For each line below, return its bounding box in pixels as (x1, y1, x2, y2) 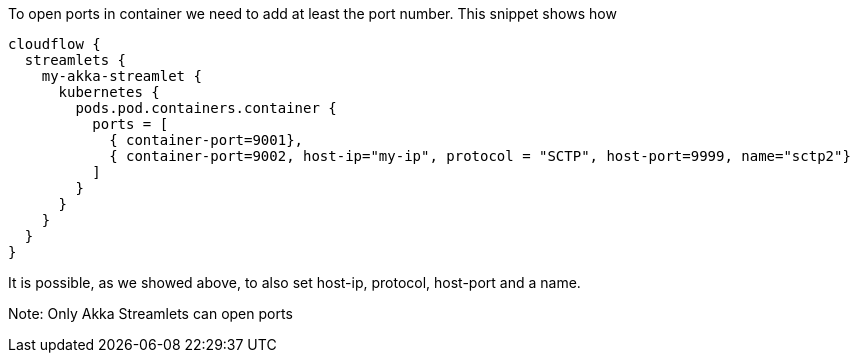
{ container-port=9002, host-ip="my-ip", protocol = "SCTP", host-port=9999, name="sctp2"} (109, 148, 851, 164)
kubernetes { (58, 84, 160, 100)
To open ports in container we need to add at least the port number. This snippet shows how (8, 5, 617, 22)
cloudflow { (8, 36, 101, 52)
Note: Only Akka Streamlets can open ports (8, 305, 293, 322)
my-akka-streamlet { (41, 68, 202, 84)
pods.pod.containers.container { (75, 100, 337, 116)
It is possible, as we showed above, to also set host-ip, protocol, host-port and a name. (8, 274, 581, 291)
